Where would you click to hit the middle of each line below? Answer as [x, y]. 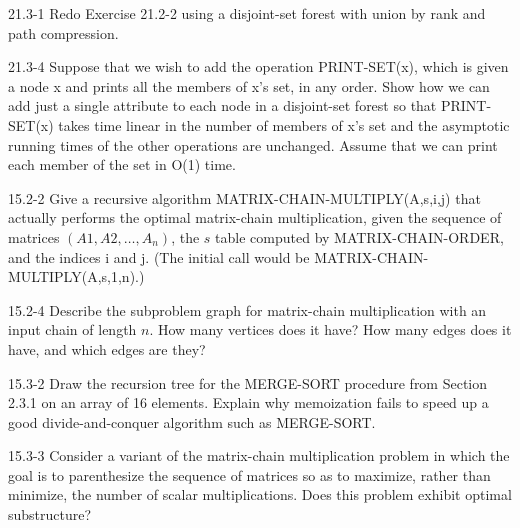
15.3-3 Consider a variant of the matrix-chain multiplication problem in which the [259, 455]
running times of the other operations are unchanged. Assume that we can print [253, 144]
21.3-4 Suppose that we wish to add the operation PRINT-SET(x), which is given [258, 66]
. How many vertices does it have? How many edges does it [330, 329]
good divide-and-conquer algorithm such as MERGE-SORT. [192, 421]
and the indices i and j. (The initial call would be [159, 256]
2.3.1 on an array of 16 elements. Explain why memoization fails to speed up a [248, 402]
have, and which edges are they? [107, 348]
